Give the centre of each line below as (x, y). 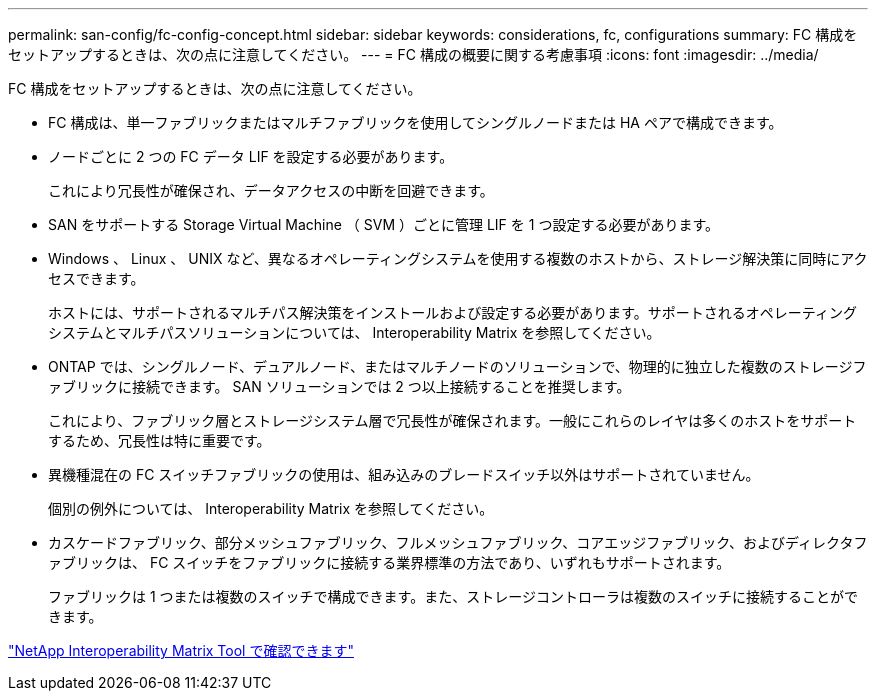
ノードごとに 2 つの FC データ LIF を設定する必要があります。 (251, 156)
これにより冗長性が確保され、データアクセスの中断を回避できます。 (271, 190)
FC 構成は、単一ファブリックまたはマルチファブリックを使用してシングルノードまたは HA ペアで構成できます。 (415, 122)
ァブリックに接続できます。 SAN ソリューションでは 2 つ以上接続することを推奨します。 (339, 386)
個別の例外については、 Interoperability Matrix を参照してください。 (271, 508)
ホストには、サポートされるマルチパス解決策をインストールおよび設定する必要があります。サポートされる (397, 312)
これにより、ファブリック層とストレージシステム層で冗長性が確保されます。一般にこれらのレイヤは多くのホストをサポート (452, 420)
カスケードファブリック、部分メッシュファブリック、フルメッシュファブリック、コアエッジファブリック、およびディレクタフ (458, 542)
